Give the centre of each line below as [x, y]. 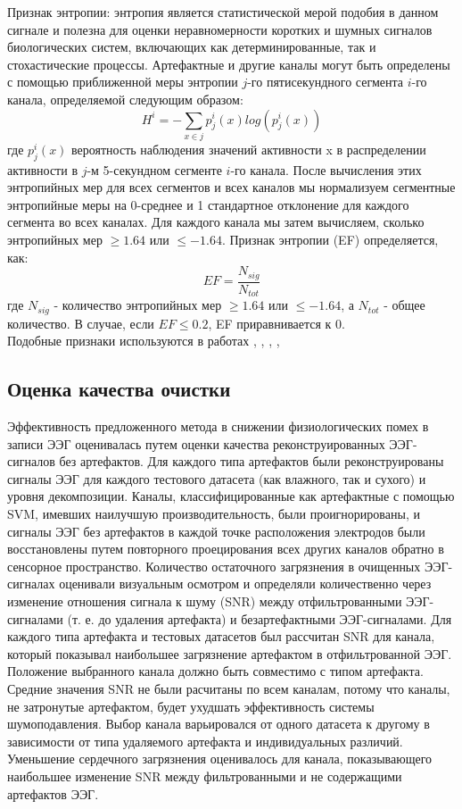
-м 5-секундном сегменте [154, 169]
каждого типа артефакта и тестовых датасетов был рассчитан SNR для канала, [221, 636]
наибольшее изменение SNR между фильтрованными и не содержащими [205, 776]
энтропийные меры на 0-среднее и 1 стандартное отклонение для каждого [208, 204]
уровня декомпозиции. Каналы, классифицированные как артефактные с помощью [231, 496]
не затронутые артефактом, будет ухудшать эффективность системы [191, 706]
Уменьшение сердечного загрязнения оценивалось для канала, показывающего [220, 759]
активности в [42, 169]
